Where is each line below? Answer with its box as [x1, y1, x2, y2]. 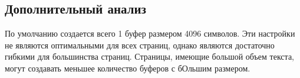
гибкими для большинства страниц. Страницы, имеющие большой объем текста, [5, 50, 294, 63]
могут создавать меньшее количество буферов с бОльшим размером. [5, 61, 250, 74]
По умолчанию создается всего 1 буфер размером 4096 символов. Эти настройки [5, 27, 295, 40]
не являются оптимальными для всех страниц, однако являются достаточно [5, 38, 275, 51]
